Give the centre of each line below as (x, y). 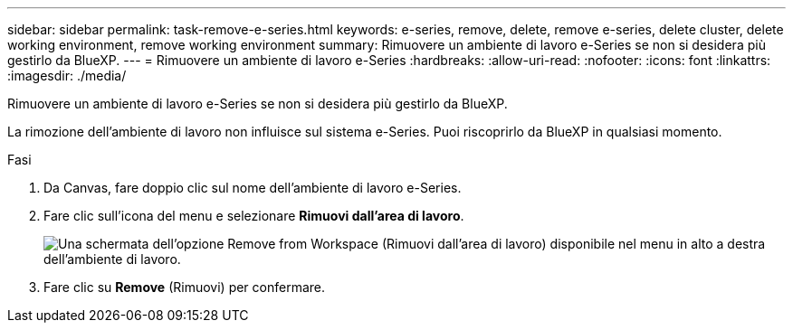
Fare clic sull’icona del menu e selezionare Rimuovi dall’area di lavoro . (254, 216)
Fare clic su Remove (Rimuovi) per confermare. (185, 287)
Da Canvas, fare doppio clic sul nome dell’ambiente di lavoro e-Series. (253, 188)
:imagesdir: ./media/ (67, 75)
